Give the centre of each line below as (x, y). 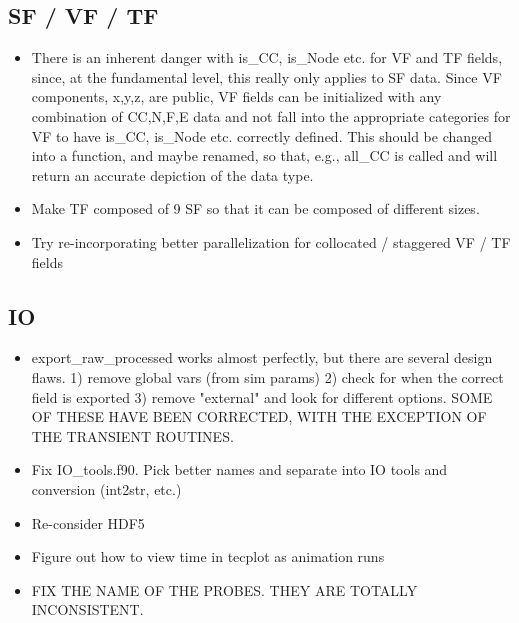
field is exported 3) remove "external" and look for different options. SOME (262, 396)
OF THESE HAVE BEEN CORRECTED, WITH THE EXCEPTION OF (259, 416)
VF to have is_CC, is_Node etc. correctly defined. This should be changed (262, 135)
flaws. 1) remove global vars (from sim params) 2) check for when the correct (267, 376)
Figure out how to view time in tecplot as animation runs (208, 556)
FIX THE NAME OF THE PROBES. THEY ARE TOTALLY (224, 589)
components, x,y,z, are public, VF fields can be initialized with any (236, 96)
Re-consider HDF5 (88, 522)
